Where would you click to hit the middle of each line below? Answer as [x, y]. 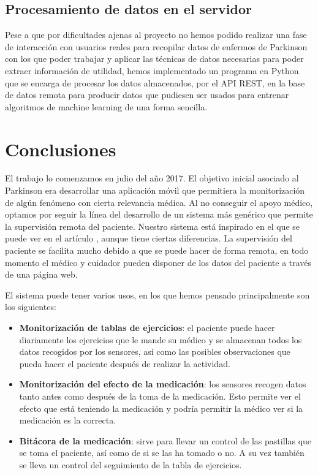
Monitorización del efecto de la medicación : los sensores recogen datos [163, 384]
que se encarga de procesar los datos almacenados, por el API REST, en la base [155, 82]
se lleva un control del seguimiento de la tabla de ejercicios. [131, 464]
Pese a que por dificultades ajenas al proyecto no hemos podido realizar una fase [156, 35]
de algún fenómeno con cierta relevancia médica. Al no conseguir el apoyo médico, [159, 202]
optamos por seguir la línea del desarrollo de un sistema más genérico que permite [159, 214]
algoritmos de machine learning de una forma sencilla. [106, 106]
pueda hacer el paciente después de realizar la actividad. [125, 363]
